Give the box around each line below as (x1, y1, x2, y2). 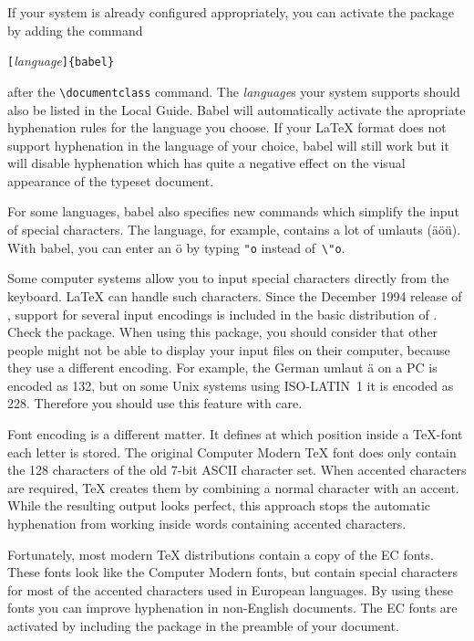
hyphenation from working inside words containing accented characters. (7, 514, 407, 533)
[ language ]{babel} (7, 51, 115, 70)
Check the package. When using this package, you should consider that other (7, 322, 438, 342)
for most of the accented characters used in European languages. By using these (7, 580, 454, 599)
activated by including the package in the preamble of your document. (7, 616, 399, 635)
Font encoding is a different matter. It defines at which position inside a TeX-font (7, 425, 463, 444)
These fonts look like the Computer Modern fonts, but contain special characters (7, 562, 459, 582)
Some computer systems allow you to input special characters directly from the (7, 268, 449, 288)
